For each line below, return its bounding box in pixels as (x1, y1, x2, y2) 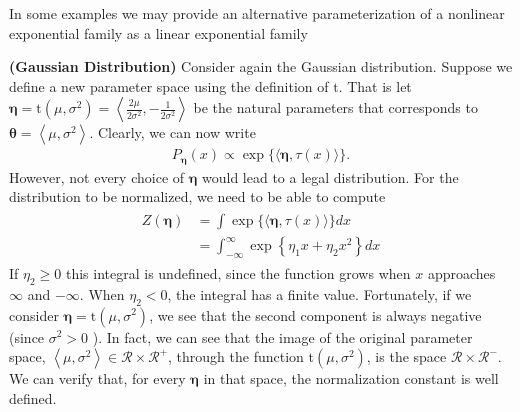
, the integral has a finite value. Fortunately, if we (167, 283, 472, 304)
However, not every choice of (9, 166, 185, 187)
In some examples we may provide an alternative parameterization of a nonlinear (9, 3, 505, 23)
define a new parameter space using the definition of (9, 75, 329, 96)
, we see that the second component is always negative (149, 304, 482, 325)
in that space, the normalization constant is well (203, 368, 499, 389)
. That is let (338, 75, 412, 96)
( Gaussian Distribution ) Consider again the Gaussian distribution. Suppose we (9, 56, 513, 77)
